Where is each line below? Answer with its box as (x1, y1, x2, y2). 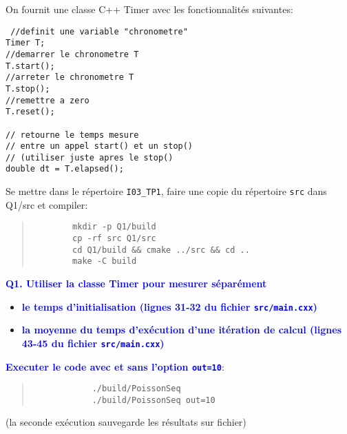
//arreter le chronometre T (6, 72, 134, 83)
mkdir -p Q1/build (72, 222, 156, 232)
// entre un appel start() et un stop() (6, 141, 193, 152)
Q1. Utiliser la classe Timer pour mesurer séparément (6, 276, 267, 290)
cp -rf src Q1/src (72, 234, 156, 244)
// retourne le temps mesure (6, 130, 139, 140)
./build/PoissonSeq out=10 (92, 395, 215, 405)
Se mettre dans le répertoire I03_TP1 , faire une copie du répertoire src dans (6, 184, 327, 198)
